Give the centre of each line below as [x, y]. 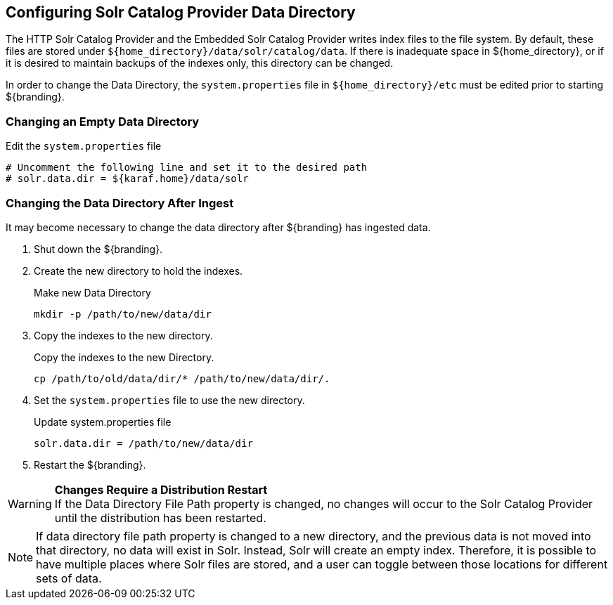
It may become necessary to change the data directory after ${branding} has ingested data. [218, 227]
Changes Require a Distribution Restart [161, 489]
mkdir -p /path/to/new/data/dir [123, 314]
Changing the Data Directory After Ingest [120, 203]
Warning [30, 503]
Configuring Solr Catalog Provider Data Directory [181, 12]
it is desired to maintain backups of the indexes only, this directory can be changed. [200, 63]
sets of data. [69, 578]
